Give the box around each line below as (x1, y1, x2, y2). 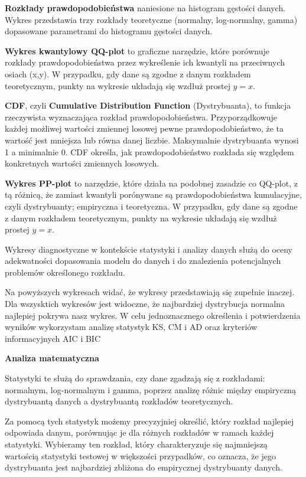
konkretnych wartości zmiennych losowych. (5, 157, 159, 169)
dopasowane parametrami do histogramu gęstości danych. (5, 25, 213, 37)
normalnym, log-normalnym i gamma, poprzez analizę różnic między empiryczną (5, 383, 296, 396)
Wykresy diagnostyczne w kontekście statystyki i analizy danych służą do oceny (5, 243, 293, 255)
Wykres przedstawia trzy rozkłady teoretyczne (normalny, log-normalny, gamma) (5, 13, 298, 25)
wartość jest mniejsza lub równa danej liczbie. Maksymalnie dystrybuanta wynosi (5, 133, 299, 146)
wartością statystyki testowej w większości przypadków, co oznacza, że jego (5, 449, 276, 462)
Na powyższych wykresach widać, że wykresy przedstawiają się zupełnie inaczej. (5, 286, 295, 298)
